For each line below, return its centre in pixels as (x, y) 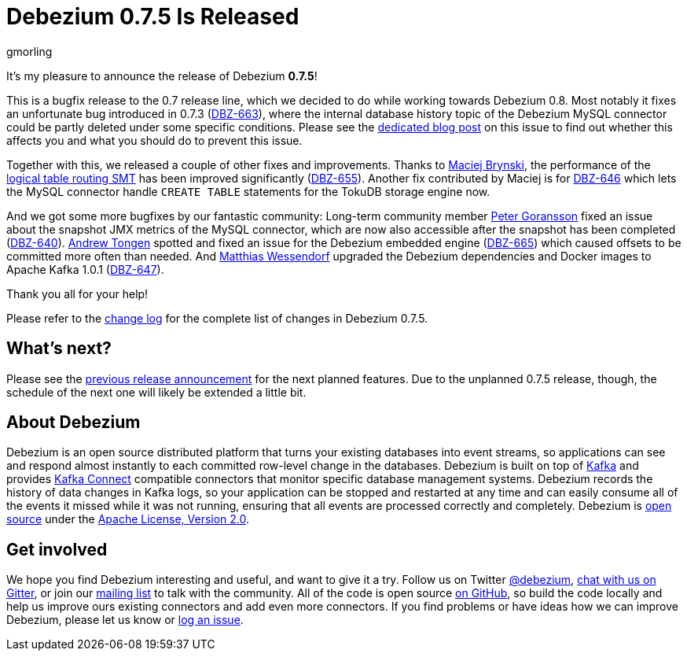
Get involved (57, 549)
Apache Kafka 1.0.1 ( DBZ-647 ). (85, 269)
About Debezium (73, 423)
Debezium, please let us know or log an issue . (125, 620)
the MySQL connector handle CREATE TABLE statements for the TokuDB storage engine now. (248, 191)
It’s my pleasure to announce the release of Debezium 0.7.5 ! (162, 76)
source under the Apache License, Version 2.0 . (128, 519)
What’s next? (59, 349)
